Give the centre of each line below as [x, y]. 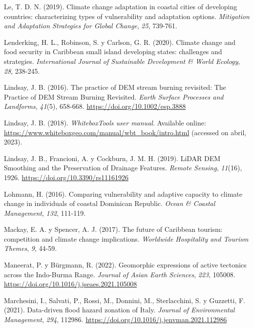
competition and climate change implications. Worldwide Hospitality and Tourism [126, 238]
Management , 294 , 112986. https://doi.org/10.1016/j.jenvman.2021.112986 [116, 319]
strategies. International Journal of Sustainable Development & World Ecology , [122, 61]
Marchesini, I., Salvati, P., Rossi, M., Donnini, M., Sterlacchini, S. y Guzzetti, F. [125, 300]
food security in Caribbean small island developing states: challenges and [113, 51]
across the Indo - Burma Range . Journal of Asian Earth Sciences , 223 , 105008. [120, 274]
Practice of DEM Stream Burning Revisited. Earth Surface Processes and [114, 96]
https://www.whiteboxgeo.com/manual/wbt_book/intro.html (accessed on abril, [125, 132]
